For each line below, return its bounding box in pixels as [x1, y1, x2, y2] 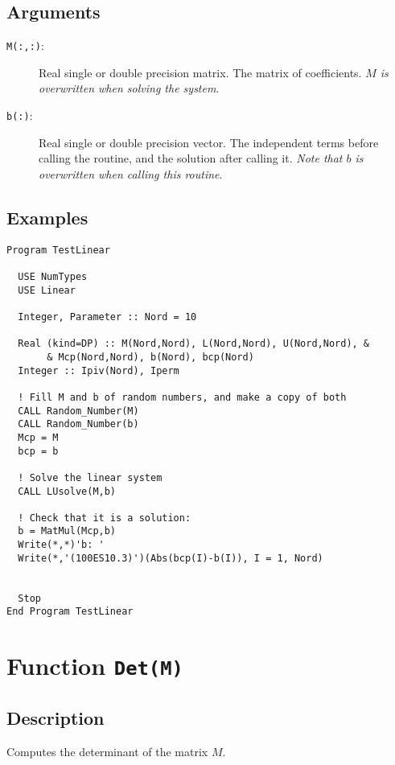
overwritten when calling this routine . [39, 165, 223, 182]
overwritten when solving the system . [39, 80, 220, 97]
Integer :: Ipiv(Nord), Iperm [18, 364, 179, 376]
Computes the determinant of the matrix [6, 742, 208, 759]
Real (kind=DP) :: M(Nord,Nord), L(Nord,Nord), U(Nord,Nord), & [18, 338, 370, 350]
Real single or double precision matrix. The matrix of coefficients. [39, 64, 362, 80]
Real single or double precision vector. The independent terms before [39, 134, 379, 150]
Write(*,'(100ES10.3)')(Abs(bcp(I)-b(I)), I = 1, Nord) [18, 552, 323, 564]
